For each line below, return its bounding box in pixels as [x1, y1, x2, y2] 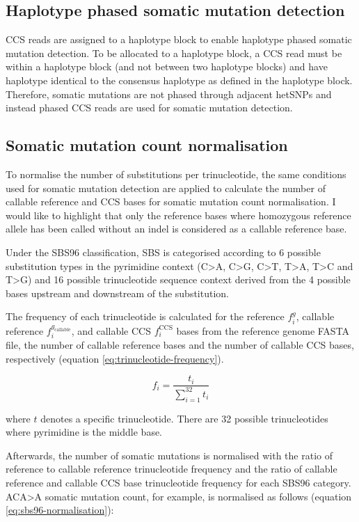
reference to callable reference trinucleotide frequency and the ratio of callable [6, 461, 337, 476]
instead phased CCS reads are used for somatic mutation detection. [6, 100, 293, 115]
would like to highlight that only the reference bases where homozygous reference [6, 207, 351, 222]
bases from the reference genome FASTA [176, 323, 350, 338]
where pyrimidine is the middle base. [6, 425, 163, 439]
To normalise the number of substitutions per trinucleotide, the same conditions [6, 166, 346, 181]
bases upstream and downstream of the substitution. [6, 285, 229, 300]
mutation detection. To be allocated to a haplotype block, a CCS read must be [6, 45, 342, 60]
